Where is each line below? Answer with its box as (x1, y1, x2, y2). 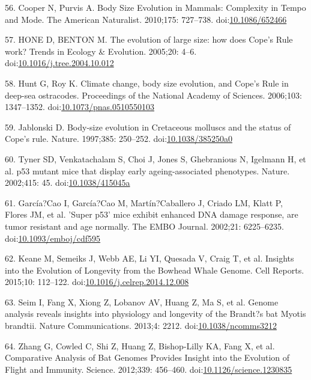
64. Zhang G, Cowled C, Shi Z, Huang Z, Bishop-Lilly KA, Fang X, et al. (5, 339, 275, 352)
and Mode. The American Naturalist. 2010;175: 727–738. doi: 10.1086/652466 (5, 13, 287, 25)
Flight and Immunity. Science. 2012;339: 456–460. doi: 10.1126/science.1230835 (5, 363, 292, 375)
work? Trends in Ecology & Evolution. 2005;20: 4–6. (5, 44, 197, 57)
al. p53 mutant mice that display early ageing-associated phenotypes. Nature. (5, 164, 290, 177)
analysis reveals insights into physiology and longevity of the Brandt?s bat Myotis (5, 307, 306, 320)
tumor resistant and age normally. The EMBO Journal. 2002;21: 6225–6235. (5, 219, 284, 232)
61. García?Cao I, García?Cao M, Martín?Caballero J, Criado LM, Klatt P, (5, 196, 283, 209)
